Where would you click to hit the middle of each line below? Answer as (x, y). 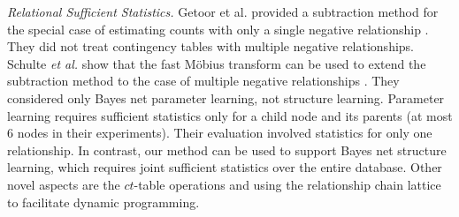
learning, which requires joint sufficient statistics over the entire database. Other (225, 167)
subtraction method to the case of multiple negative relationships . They (203, 81)
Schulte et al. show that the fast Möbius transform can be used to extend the (217, 63)
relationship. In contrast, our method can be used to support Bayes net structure (227, 150)
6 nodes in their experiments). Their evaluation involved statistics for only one (220, 133)
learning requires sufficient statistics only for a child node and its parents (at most (230, 115)
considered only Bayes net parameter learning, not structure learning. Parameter (226, 97)
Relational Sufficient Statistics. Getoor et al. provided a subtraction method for (223, 11)
